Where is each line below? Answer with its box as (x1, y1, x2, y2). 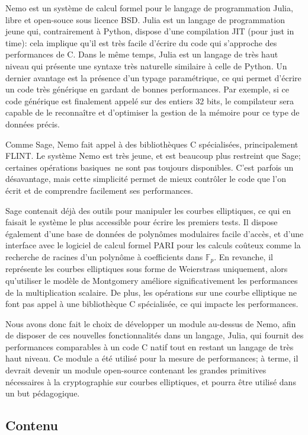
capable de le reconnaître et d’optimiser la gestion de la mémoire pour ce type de (5, 106, 300, 119)
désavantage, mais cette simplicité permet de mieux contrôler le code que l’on (5, 172, 286, 185)
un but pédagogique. (5, 387, 80, 399)
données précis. (5, 117, 60, 130)
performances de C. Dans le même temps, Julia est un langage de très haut (5, 48, 278, 60)
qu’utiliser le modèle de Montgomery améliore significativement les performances (5, 274, 298, 286)
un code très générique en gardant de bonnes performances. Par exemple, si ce (5, 83, 290, 95)
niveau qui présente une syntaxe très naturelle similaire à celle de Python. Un (5, 59, 287, 72)
